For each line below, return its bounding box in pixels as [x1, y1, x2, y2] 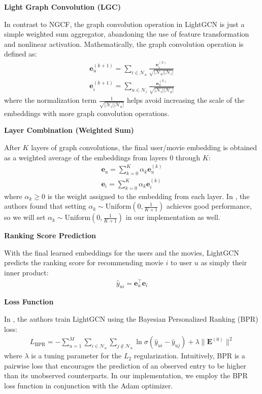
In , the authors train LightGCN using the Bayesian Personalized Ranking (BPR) [4, 313, 258, 324]
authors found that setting [4, 201, 86, 211]
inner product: [4, 267, 49, 277]
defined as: [4, 48, 37, 59]
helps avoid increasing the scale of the [126, 95, 245, 105]
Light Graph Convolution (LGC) [4, 2, 121, 12]
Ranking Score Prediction [4, 230, 96, 241]
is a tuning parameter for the [31, 350, 122, 361]
